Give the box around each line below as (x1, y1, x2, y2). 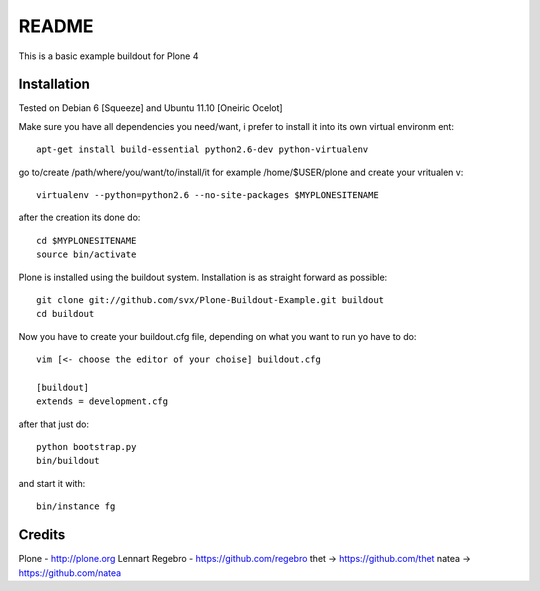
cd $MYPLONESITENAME (36, 235, 137, 246)
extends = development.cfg (36, 396, 169, 407)
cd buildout (36, 308, 95, 320)
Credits (18, 526, 66, 544)
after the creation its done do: (18, 211, 141, 224)
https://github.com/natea (18, 566, 122, 579)
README (18, 15, 94, 37)
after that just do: (18, 418, 90, 430)
